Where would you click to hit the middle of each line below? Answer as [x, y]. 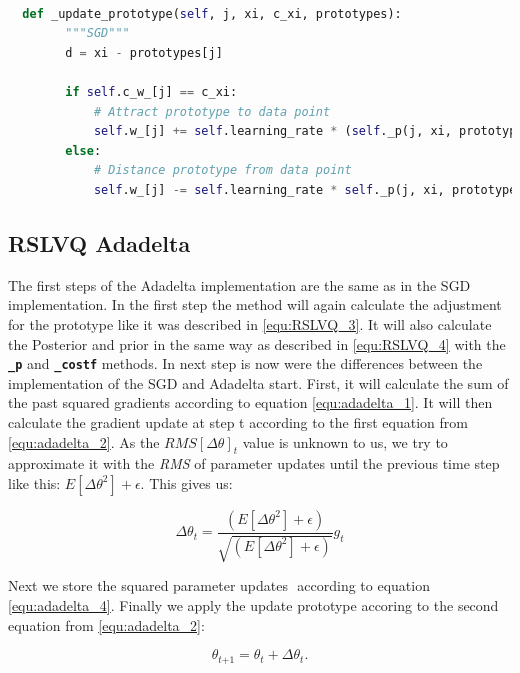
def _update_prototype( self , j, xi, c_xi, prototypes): [212, 13]
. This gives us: [186, 482]
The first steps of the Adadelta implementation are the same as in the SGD [239, 284]
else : [83, 150]
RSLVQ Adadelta [99, 242]
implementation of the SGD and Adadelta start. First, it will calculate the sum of [258, 382]
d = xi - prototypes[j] [144, 52]
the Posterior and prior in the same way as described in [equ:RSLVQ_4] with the [257, 343]
